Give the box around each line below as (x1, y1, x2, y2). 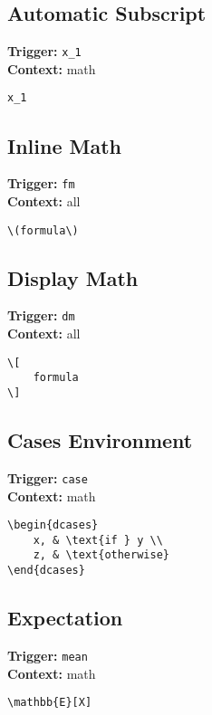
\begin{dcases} (7, 519, 99, 532)
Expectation (7, 604, 123, 632)
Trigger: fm (7, 174, 75, 193)
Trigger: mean (7, 645, 88, 664)
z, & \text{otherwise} (33, 548, 169, 562)
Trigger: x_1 (7, 42, 82, 61)
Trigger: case (7, 468, 88, 487)
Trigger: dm (7, 306, 75, 325)
